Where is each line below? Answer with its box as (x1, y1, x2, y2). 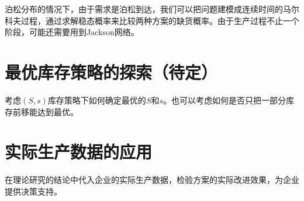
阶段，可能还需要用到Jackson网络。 (5, 26, 139, 38)
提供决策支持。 (5, 185, 62, 197)
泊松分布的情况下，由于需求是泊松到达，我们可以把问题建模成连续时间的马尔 (5, 3, 299, 15)
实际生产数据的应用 (5, 140, 153, 164)
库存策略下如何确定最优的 (47, 93, 146, 106)
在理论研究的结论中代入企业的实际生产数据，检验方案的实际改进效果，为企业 (5, 174, 299, 186)
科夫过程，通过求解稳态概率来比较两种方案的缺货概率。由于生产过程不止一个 (5, 14, 299, 26)
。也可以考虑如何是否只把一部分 (163, 93, 286, 106)
